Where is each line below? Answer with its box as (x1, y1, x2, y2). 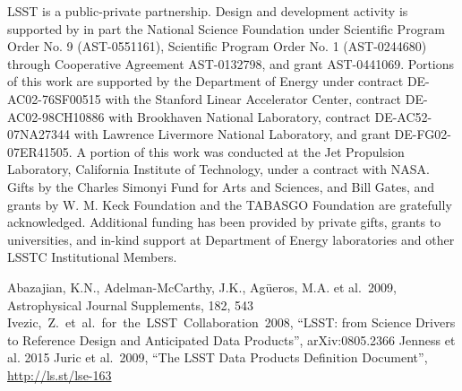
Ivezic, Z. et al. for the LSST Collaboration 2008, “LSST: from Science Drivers (7, 313, 456, 332)
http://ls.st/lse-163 (7, 365, 112, 384)
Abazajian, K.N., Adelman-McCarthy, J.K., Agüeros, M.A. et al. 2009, (7, 277, 397, 296)
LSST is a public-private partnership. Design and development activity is (7, 2, 408, 20)
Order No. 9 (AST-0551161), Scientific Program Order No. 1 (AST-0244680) (7, 37, 427, 56)
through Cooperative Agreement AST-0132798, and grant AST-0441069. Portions (7, 54, 455, 73)
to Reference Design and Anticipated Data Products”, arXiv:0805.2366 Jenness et (7, 330, 456, 349)
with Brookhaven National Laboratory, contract (108, 107, 371, 126)
